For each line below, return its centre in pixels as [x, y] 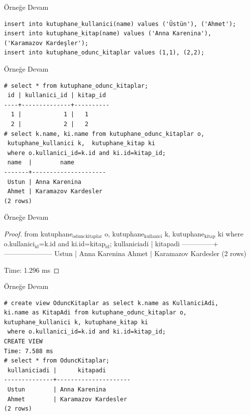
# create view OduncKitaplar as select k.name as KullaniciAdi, [111, 303]
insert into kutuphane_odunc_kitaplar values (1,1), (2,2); [104, 53]
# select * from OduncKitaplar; [57, 361]
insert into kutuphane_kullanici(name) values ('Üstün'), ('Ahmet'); [120, 24]
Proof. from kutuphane [38, 233]
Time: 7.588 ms [29, 351]
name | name [41, 163]
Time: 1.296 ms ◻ [32, 270]
